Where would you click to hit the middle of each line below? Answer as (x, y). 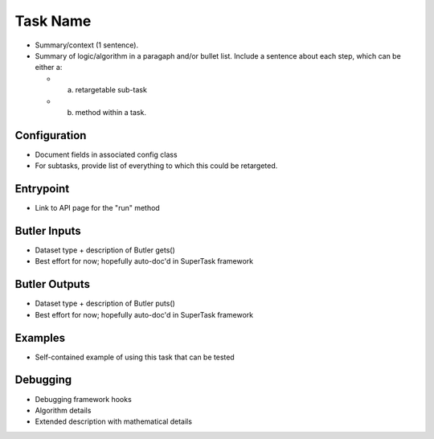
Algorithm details (63, 410)
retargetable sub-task (111, 90)
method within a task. (111, 112)
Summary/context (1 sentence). (87, 45)
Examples (40, 338)
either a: (49, 68)
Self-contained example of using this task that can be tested (135, 357)
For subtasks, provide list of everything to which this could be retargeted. (156, 166)
